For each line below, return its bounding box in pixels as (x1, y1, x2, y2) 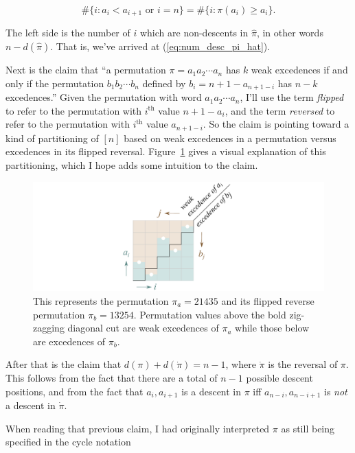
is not (324, 384, 347, 398)
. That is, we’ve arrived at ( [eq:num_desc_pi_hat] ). (50, 39, 271, 54)
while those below (235, 321, 310, 335)
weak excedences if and (251, 62, 348, 77)
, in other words (256, 25, 323, 40)
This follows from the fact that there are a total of (5, 370, 218, 384)
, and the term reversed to (225, 103, 335, 117)
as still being (281, 421, 335, 435)
